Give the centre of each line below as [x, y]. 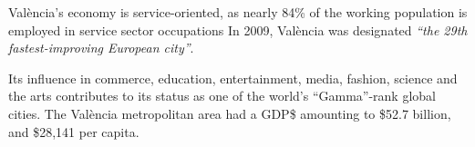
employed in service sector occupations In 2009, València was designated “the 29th [238, 29]
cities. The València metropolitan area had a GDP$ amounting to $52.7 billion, [230, 113]
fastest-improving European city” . [101, 48]
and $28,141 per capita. [74, 131]
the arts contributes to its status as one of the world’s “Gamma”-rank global [222, 96]
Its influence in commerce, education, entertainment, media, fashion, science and [233, 78]
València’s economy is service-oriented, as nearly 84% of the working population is [238, 12]
